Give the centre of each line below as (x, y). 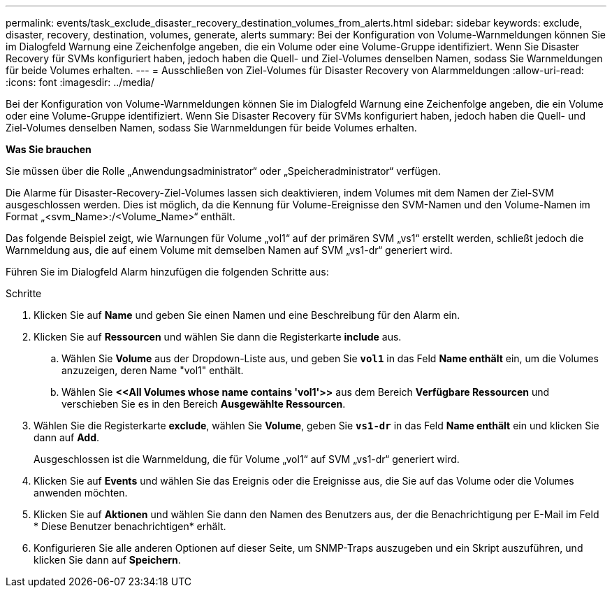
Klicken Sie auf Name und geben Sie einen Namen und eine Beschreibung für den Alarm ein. (247, 315)
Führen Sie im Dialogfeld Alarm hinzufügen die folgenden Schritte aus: (167, 272)
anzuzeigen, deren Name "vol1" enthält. (153, 370)
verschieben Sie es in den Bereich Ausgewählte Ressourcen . (204, 404)
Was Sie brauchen (49, 149)
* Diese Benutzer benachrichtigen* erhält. (130, 526)
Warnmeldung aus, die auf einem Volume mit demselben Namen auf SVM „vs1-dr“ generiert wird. (229, 250)
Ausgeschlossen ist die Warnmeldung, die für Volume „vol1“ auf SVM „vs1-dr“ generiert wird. (247, 459)
